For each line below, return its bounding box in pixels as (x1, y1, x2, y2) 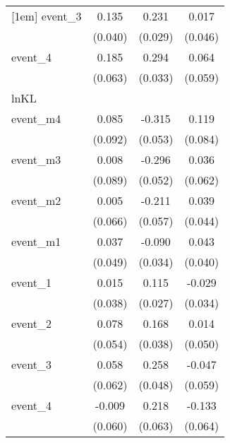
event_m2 (11, 192, 61, 208)
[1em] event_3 (11, 8, 82, 24)
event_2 (11, 315, 52, 331)
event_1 (11, 274, 52, 290)
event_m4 (11, 110, 61, 126)
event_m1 (11, 233, 61, 249)
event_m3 (11, 151, 61, 167)
